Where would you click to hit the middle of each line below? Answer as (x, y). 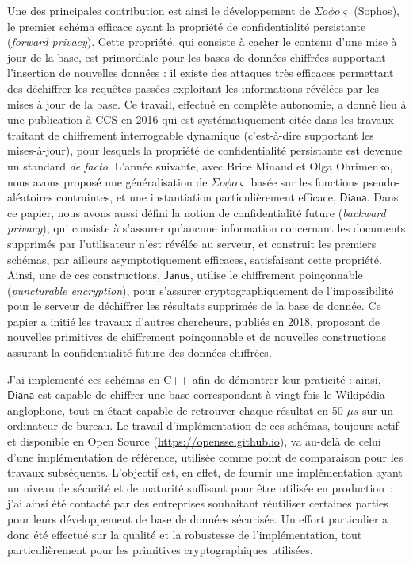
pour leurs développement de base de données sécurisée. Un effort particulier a (198, 519)
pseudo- (381, 181)
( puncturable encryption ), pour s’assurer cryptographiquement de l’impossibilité (201, 290)
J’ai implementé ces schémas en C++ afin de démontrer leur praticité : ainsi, (194, 379)
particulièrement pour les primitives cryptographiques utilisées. (160, 550)
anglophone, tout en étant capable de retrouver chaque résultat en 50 (175, 410)
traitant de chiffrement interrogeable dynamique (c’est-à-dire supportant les (191, 134)
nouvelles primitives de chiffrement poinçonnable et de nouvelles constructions (197, 337)
